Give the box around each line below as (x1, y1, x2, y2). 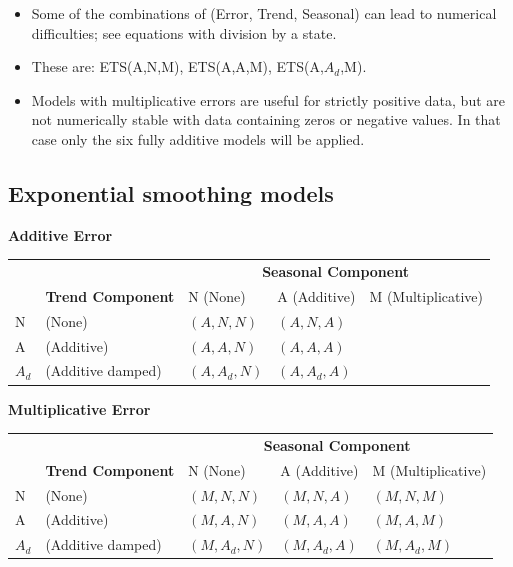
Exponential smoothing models (8, 177, 334, 208)
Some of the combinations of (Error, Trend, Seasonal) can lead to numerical (31, 3, 497, 23)
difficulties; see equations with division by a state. (31, 22, 337, 43)
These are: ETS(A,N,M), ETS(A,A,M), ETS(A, (31, 56, 324, 77)
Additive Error (8, 224, 113, 245)
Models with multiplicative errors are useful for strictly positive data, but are (31, 89, 505, 110)
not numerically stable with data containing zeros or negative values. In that (31, 109, 501, 130)
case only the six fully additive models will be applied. (31, 128, 365, 149)
